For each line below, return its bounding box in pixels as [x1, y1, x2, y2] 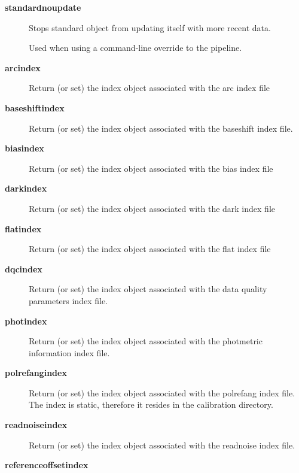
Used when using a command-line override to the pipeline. [29, 41, 242, 54]
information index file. [29, 346, 110, 359]
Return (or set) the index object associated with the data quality [29, 283, 267, 295]
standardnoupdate [5, 1, 81, 13]
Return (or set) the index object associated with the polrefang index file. [29, 386, 295, 399]
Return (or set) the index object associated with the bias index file [29, 162, 273, 174]
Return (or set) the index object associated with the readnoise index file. [29, 438, 295, 451]
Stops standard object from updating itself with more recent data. [29, 21, 271, 34]
